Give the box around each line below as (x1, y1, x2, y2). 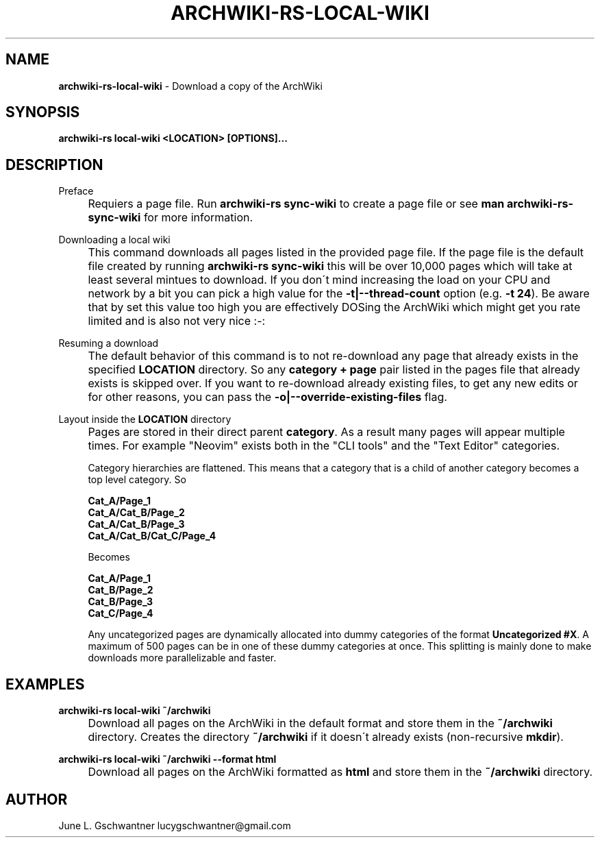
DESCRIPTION (5, 156, 103, 173)
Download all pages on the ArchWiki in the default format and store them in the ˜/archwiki (88, 716, 553, 731)
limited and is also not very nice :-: (88, 314, 266, 328)
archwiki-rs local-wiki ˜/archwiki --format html (58, 753, 277, 766)
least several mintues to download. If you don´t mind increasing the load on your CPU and (88, 273, 551, 287)
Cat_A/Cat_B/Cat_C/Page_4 (88, 530, 216, 542)
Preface (58, 185, 94, 197)
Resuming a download (58, 337, 159, 350)
